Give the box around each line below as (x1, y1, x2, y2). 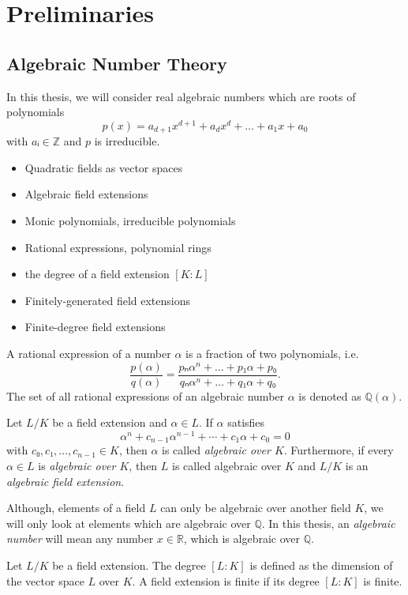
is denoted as (298, 387, 361, 404)
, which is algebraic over (183, 530, 300, 547)
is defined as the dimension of (249, 556, 393, 573)
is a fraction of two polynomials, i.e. (185, 345, 359, 362)
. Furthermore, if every (283, 442, 394, 458)
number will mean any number (6, 530, 154, 547)
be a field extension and (52, 414, 167, 431)
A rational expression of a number (6, 345, 171, 362)
